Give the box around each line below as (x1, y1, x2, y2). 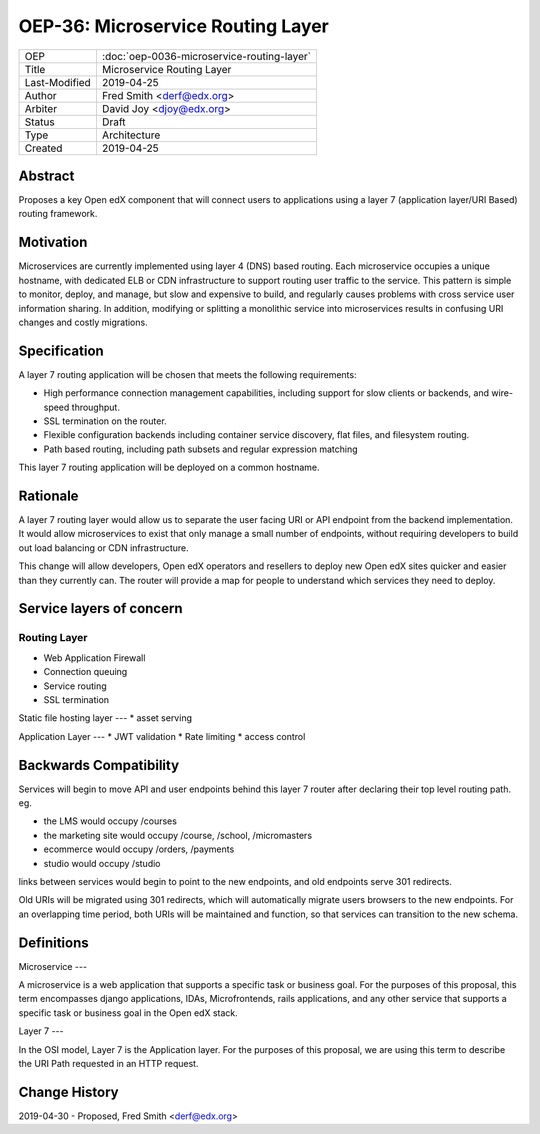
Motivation (18, 234, 88, 251)
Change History (18, 1083, 119, 1100)
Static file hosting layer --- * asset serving (18, 712, 192, 724)
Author (24, 88, 57, 102)
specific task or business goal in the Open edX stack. (18, 1006, 239, 1019)
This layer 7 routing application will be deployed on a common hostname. (18, 461, 320, 474)
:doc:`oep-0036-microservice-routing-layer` (101, 49, 312, 63)
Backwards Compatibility (18, 756, 180, 774)
